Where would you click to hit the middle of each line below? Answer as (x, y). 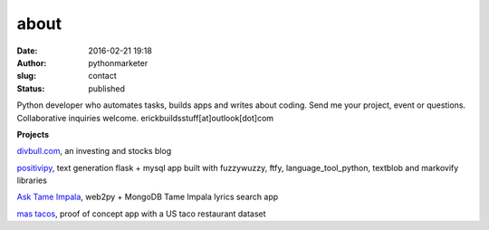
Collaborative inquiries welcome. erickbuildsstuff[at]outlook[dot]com (145, 118)
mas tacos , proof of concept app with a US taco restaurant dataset (141, 214)
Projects (33, 134)
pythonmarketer (118, 62)
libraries (32, 180)
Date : (27, 51)
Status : (31, 88)
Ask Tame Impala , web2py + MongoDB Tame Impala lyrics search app (148, 197)
